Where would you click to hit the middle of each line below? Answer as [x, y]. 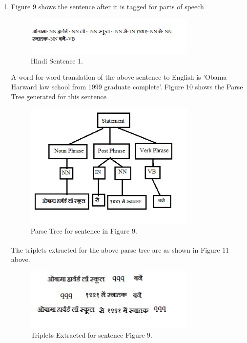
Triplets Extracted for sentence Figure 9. [91, 334]
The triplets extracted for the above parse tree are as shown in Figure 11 [120, 249]
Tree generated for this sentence [59, 96]
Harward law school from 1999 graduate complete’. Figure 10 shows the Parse [127, 86]
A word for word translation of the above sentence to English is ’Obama [119, 77]
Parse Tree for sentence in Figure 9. [84, 230]
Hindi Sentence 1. [57, 60]
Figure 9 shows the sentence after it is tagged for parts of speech [107, 6]
